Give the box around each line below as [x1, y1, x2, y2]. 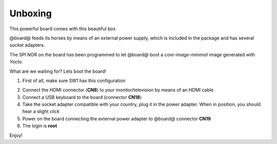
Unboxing [9, 8, 52, 19]
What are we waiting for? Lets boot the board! [9, 68, 107, 74]
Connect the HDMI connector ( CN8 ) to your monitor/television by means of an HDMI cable [22, 87, 214, 93]
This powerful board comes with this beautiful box [9, 26, 116, 32]
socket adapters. [9, 42, 45, 48]
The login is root [22, 123, 57, 129]
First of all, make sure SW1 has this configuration [22, 77, 126, 84]
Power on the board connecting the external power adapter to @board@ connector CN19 [22, 115, 211, 121]
